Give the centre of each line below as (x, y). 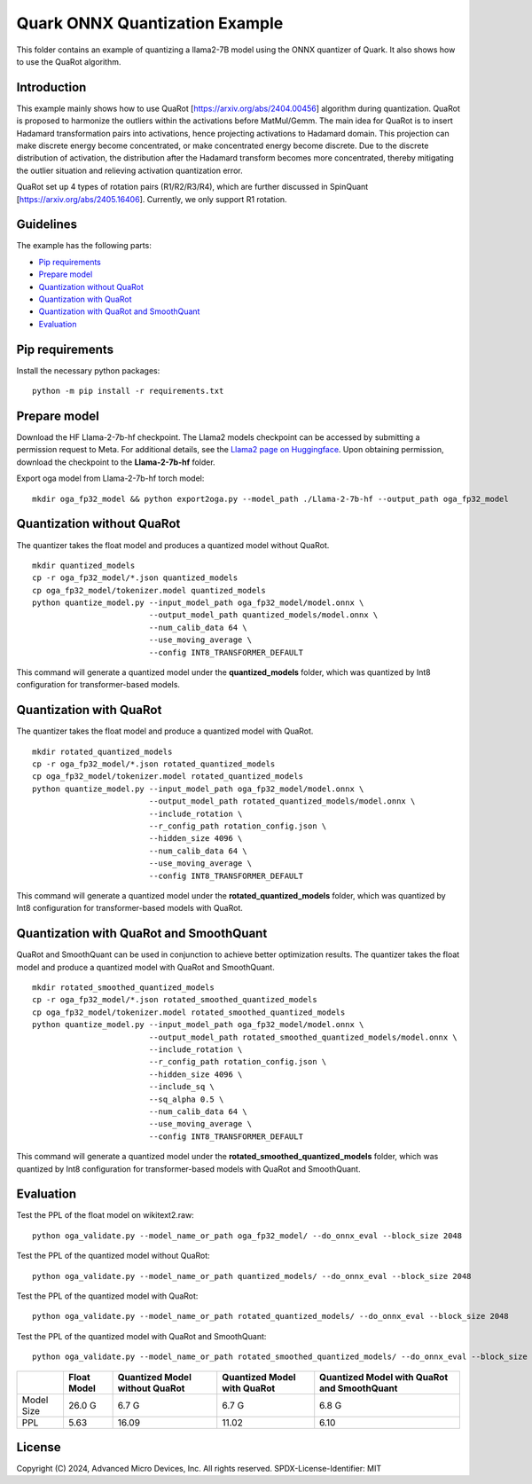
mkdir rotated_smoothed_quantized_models (123, 988)
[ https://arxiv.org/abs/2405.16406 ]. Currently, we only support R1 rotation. (152, 199)
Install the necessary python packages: (88, 370)
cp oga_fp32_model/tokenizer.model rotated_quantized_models (168, 777)
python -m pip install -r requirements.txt (128, 391)
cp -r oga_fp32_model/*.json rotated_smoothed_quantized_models (175, 1000)
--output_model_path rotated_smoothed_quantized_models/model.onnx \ (303, 1037)
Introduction (51, 87)
